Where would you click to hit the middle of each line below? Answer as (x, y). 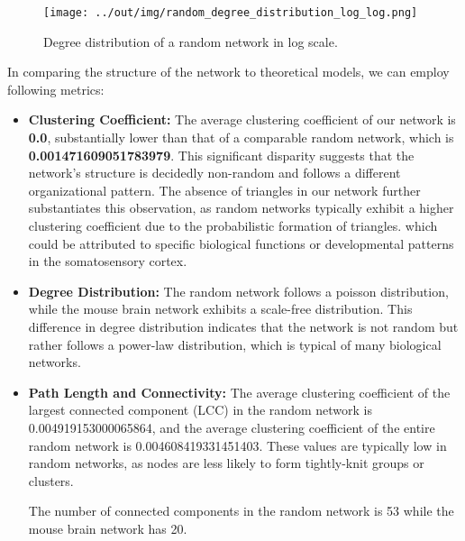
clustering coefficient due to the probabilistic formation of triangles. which (233, 225)
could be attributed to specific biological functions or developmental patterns (241, 243)
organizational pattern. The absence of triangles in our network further (224, 190)
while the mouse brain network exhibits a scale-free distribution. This (220, 309)
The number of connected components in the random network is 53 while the (241, 511)
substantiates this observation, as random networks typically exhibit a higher (241, 208)
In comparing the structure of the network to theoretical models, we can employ (228, 72)
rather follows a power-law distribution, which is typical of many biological (235, 344)
